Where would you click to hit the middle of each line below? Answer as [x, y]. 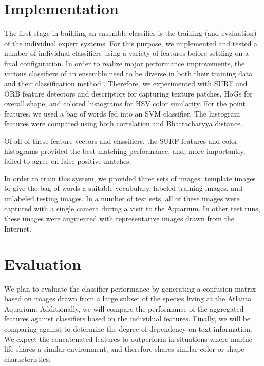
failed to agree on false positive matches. [68, 161]
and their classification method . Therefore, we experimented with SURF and [126, 83]
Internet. [18, 228]
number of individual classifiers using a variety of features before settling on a [126, 53]
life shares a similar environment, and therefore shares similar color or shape [124, 349]
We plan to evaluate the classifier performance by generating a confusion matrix [130, 288]
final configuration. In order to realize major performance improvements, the [125, 63]
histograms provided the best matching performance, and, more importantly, [125, 151]
